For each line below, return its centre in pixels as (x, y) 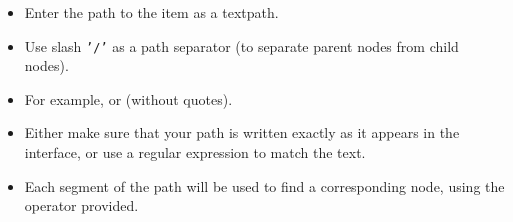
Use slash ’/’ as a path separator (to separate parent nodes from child (241, 45)
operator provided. (81, 205)
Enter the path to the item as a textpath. (151, 12)
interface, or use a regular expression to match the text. (195, 152)
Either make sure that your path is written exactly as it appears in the (242, 132)
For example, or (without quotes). (128, 98)
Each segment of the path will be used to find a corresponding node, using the (264, 185)
